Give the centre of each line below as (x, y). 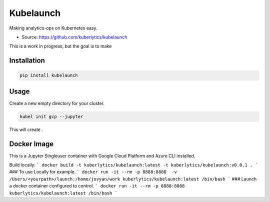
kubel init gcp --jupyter (51, 116)
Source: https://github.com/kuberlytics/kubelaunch (74, 37)
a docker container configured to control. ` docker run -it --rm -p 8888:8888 (97, 186)
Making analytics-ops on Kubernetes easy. (53, 28)
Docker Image (31, 144)
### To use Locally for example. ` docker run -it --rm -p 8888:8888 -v (93, 172)
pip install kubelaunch (49, 75)
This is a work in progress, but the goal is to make (60, 46)
